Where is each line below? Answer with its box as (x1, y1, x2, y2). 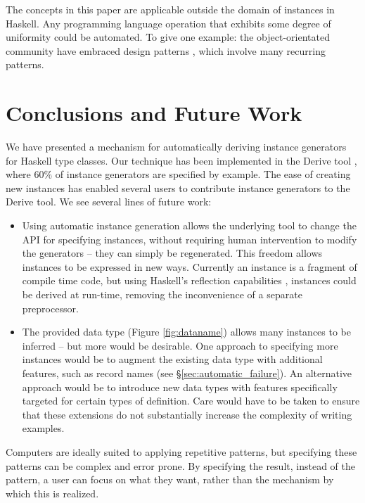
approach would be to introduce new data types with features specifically (22, 379, 338, 394)
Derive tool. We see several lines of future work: (6, 194, 212, 209)
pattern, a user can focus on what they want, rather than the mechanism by (6, 472, 334, 487)
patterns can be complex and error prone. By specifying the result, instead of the (6, 458, 355, 473)
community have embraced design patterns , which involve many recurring (6, 43, 326, 58)
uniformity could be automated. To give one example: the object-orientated (6, 30, 330, 44)
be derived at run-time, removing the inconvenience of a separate (22, 287, 302, 302)
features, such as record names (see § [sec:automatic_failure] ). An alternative (22, 366, 352, 380)
